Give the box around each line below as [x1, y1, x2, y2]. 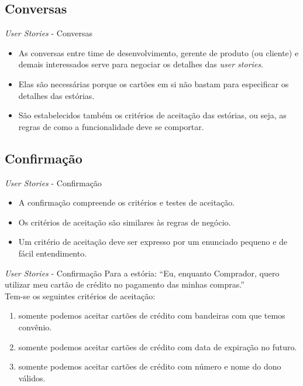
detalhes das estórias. [18, 89, 95, 101]
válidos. [18, 371, 46, 384]
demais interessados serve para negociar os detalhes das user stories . [18, 58, 263, 70]
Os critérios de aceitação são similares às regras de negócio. [18, 216, 231, 228]
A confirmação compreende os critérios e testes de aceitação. [18, 196, 235, 209]
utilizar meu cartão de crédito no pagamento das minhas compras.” [5, 278, 245, 291]
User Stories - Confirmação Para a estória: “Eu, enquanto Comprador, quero [5, 267, 280, 279]
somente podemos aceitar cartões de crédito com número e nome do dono [18, 360, 281, 373]
